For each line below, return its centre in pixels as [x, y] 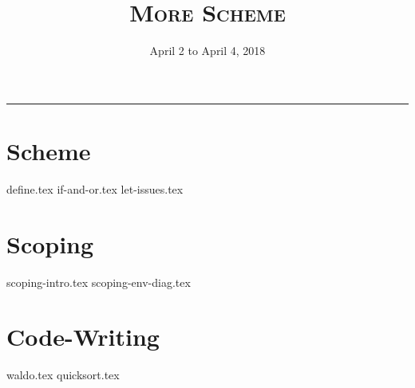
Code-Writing [83, 337]
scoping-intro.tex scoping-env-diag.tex [99, 282]
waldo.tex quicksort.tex [63, 375]
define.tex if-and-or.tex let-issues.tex [95, 188]
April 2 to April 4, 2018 [207, 51]
